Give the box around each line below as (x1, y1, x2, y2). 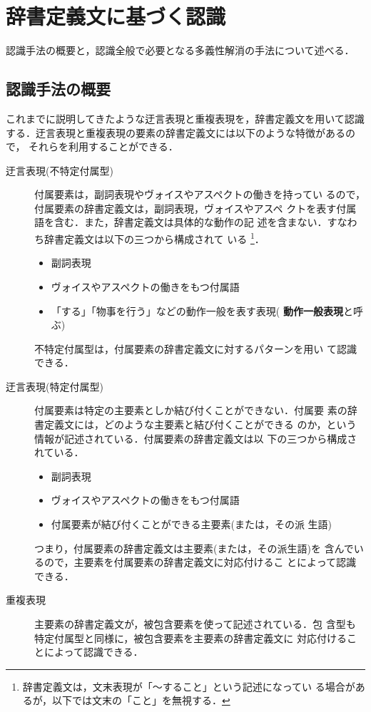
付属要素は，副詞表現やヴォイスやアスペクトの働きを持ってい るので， (34, 187, 365, 202)
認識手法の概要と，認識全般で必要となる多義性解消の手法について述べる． (6, 43, 355, 58)
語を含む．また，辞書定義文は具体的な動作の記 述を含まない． (34, 215, 327, 229)
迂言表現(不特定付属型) (6, 162, 113, 177)
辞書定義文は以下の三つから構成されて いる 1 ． (44, 229, 265, 246)
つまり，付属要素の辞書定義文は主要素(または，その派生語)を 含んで (34, 540, 354, 555)
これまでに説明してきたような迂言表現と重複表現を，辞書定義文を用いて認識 (6, 110, 365, 125)
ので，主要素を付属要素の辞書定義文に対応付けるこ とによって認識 (44, 554, 356, 569)
